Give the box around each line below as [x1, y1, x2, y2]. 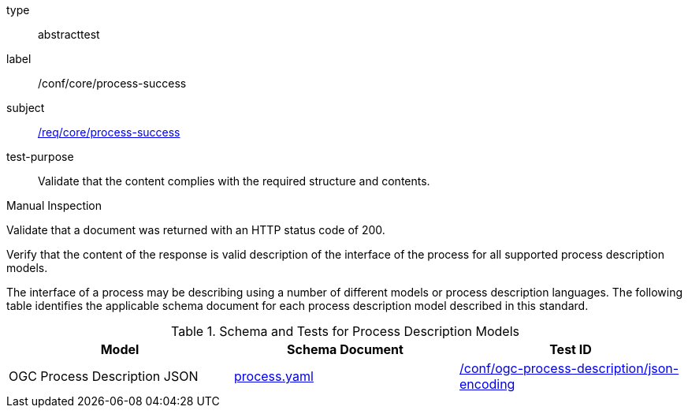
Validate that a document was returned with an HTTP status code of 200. [6, 223, 385, 237]
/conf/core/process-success [38, 76, 187, 90]
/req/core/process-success [38, 125, 180, 139]
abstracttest [38, 28, 100, 41]
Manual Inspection [6, 199, 102, 212]
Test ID [549, 341, 592, 357]
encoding [459, 376, 515, 392]
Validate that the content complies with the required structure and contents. [38, 174, 430, 188]
